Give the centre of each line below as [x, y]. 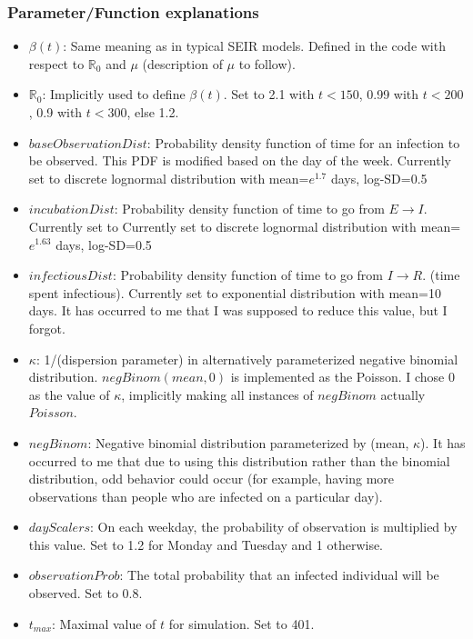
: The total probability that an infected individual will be [279, 575]
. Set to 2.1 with [269, 94]
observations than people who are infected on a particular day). [206, 496]
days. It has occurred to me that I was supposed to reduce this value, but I [238, 310]
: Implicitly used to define [114, 94]
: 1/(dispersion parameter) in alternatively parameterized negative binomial [247, 359]
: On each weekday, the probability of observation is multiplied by [274, 527]
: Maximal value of [104, 623]
